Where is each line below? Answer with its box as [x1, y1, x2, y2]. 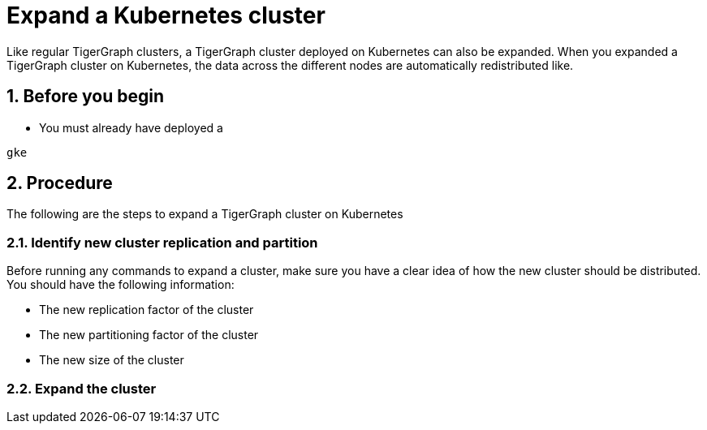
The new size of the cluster [39, 353, 184, 368]
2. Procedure [6, 173, 113, 194]
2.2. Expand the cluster [6, 380, 157, 397]
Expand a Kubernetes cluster [6, 2, 325, 29]
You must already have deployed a [39, 120, 223, 135]
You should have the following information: [6, 277, 235, 292]
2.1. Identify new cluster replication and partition [6, 234, 318, 251]
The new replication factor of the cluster [39, 303, 254, 317]
